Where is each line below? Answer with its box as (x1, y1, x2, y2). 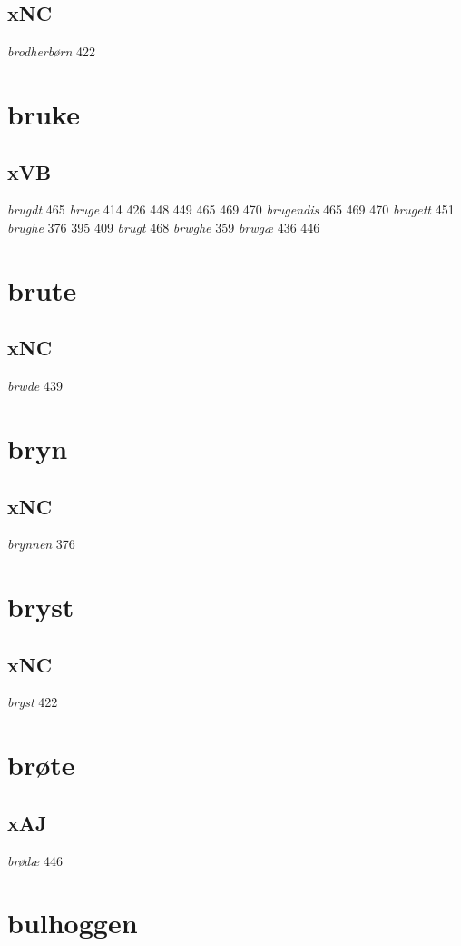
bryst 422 (7, 692, 58, 712)
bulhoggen (7, 904, 138, 941)
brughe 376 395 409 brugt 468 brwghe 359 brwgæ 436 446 (7, 217, 320, 236)
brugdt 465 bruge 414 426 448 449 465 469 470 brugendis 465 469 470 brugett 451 (7, 200, 455, 219)
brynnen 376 (7, 534, 75, 553)
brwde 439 (7, 376, 63, 395)
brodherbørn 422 (7, 42, 96, 61)
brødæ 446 (7, 851, 63, 870)
